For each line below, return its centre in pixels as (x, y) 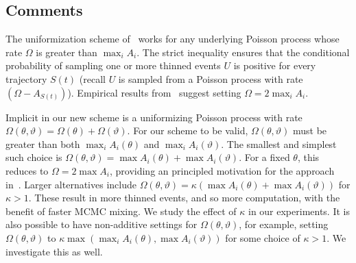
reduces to (27, 170)
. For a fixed (264, 157)
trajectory (26, 78)
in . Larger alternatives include (71, 184)
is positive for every (275, 65)
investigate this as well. (54, 251)
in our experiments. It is (299, 211)
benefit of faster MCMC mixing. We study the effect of (121, 211)
